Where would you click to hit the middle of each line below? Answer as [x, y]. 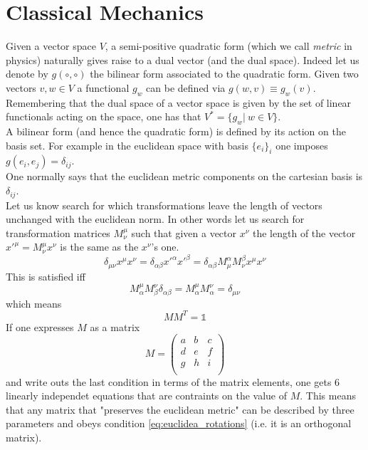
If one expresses [40, 326]
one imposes [302, 145]
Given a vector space [51, 46]
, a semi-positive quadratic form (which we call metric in [228, 46]
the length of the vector [304, 232]
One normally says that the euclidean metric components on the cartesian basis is [184, 176]
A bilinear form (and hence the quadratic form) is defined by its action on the [176, 131]
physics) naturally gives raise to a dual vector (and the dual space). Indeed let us [183, 59]
